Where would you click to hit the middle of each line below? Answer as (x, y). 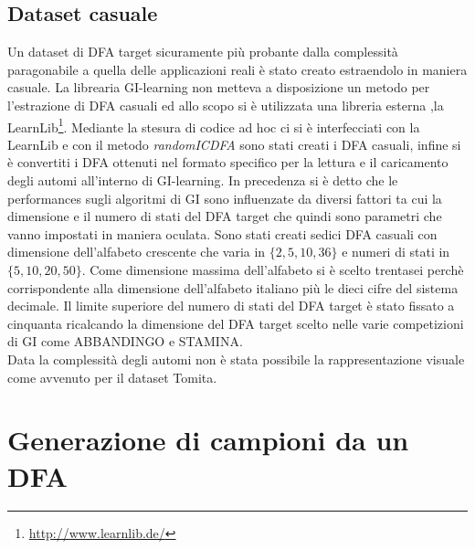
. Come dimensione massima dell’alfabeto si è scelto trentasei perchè (273, 269)
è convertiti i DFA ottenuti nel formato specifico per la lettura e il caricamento (228, 162)
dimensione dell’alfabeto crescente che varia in (137, 252)
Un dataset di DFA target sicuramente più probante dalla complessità (203, 52)
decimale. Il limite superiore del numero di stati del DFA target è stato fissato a (231, 306)
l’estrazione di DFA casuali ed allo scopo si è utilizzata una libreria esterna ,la (226, 105)
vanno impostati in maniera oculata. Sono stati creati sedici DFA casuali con (222, 233)
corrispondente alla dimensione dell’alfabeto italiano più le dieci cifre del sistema (233, 287)
